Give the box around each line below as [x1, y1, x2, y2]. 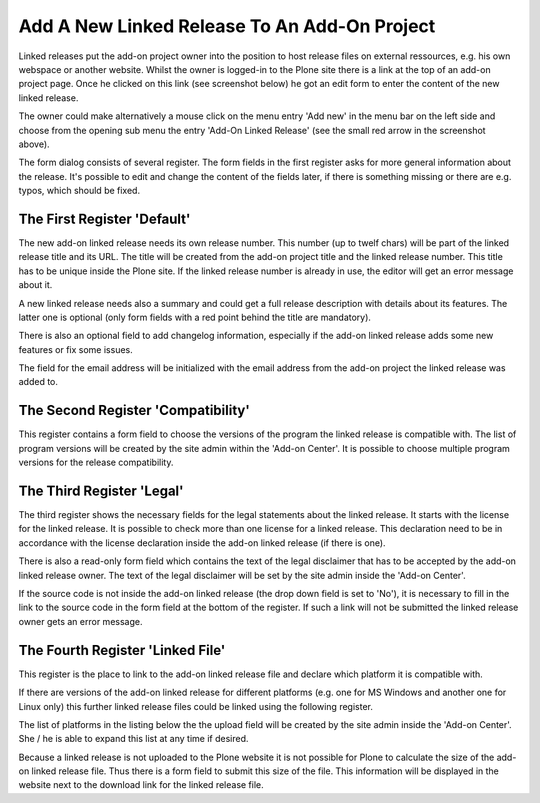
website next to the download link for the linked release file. [18, 779, 264, 791]
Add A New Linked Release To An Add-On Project [18, 15, 436, 37]
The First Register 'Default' [18, 210, 191, 227]
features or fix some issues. [18, 343, 134, 355]
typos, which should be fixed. [18, 185, 140, 197]
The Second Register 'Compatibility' [18, 402, 250, 419]
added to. [18, 376, 59, 388]
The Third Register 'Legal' [18, 482, 184, 499]
